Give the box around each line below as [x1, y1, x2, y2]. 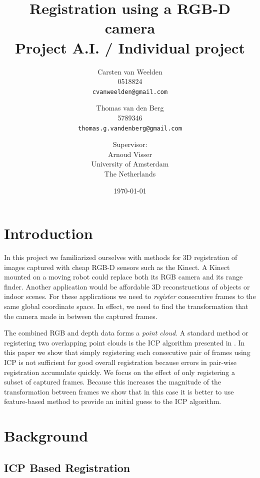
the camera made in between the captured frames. [4, 310, 157, 321]
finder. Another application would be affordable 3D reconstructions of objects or [4, 281, 250, 291]
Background [4, 425, 88, 446]
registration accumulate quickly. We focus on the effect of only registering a [4, 366, 235, 377]
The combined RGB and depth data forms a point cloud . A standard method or [4, 327, 248, 338]
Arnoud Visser [107, 148, 152, 159]
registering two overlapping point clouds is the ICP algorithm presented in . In [4, 337, 245, 347]
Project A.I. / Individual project [15, 37, 245, 57]
